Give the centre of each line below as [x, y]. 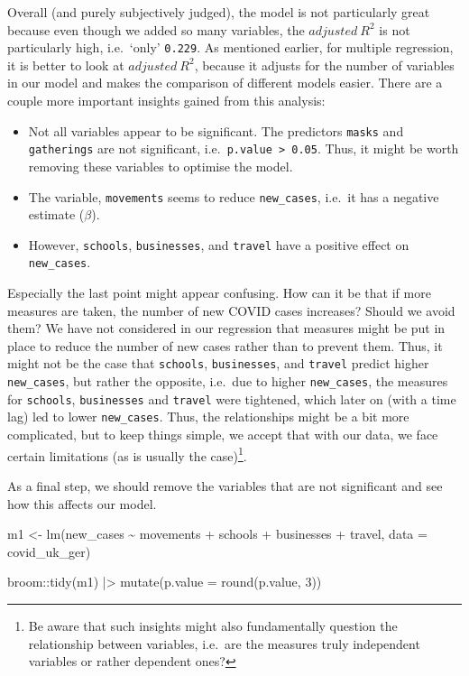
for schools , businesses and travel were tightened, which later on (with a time [232, 398]
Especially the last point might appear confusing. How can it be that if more [219, 293]
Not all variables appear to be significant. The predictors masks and [216, 130]
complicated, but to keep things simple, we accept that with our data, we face [223, 435]
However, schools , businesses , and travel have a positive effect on [219, 244]
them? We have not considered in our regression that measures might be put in [226, 328]
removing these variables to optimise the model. [161, 166]
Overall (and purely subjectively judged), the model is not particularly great [219, 12]
